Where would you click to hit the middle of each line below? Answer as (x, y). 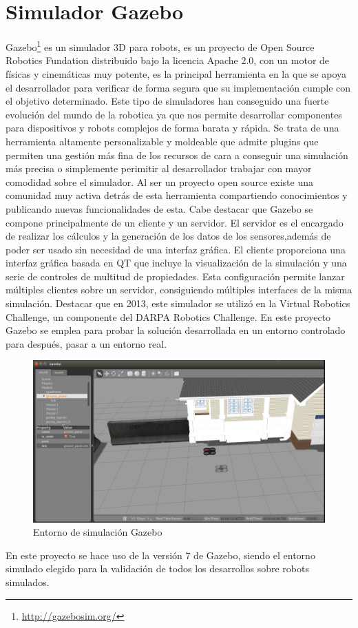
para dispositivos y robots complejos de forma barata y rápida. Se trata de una (172, 128)
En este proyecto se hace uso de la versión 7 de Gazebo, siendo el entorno (160, 555)
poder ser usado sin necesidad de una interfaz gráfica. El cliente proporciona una (176, 249)
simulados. (28, 582)
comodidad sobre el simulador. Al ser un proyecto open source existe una (160, 181)
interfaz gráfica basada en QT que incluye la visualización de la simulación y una (176, 263)
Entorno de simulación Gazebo (98, 532)
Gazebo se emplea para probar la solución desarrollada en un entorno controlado (176, 330)
